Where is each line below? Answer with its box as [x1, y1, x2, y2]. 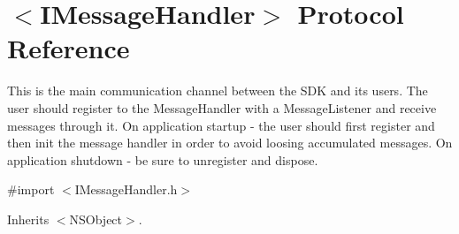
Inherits [7, 209, 50, 228]
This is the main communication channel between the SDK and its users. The [7, 81, 428, 100]
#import [7, 180, 55, 199]
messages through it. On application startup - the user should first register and [7, 116, 435, 134]
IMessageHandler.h [74, 180, 178, 199]
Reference [7, 30, 130, 66]
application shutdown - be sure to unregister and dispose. [7, 150, 318, 169]
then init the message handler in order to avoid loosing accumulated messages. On [7, 133, 453, 152]
